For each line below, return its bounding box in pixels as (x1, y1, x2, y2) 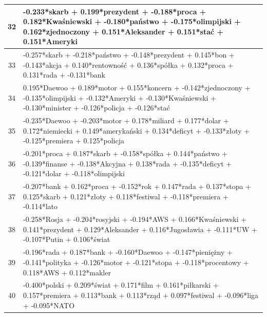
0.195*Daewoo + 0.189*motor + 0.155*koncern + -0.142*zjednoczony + (23, 82, 251, 93)
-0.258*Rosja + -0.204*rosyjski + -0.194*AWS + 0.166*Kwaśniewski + (23, 214, 247, 225)
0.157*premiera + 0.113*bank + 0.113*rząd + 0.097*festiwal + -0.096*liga (23, 289, 259, 300)
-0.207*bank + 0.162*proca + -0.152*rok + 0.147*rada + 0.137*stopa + (23, 181, 252, 192)
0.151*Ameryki (23, 36, 78, 47)
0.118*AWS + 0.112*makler (23, 267, 111, 277)
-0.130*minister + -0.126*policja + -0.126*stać (23, 102, 170, 113)
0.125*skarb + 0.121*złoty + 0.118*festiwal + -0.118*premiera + (23, 191, 228, 201)
